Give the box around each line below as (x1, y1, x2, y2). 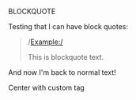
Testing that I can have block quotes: (8, 22, 129, 31)
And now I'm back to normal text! (8, 68, 116, 77)
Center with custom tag (8, 83, 85, 92)
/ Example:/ (27, 37, 63, 46)
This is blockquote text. (27, 53, 104, 61)
